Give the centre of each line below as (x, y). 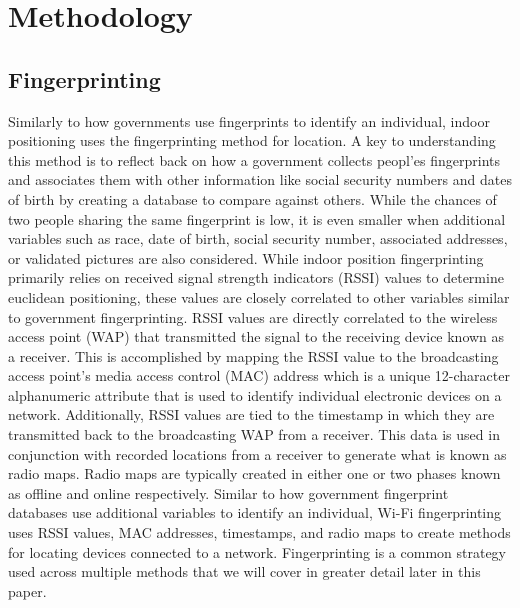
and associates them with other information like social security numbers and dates (260, 179)
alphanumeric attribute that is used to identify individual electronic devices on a (255, 394)
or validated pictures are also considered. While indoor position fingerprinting (246, 257)
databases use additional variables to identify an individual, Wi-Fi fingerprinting (255, 512)
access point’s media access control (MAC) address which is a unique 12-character (259, 375)
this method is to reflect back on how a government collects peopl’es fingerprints (254, 159)
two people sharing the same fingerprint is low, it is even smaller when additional (257, 218)
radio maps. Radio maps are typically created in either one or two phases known (254, 473)
